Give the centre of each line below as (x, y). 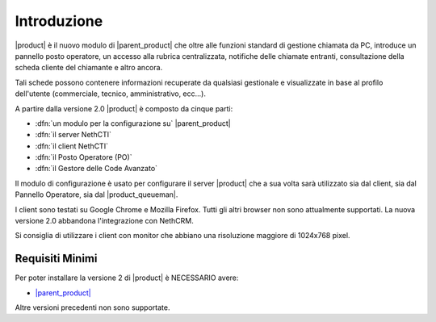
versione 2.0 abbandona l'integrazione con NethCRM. (104, 221)
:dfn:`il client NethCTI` (72, 146)
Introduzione (59, 21)
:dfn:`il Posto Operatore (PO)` (84, 157)
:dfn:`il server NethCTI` (73, 135)
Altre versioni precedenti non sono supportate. (92, 307)
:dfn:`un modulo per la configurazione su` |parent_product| (133, 123)
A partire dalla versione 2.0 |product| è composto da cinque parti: (124, 108)
